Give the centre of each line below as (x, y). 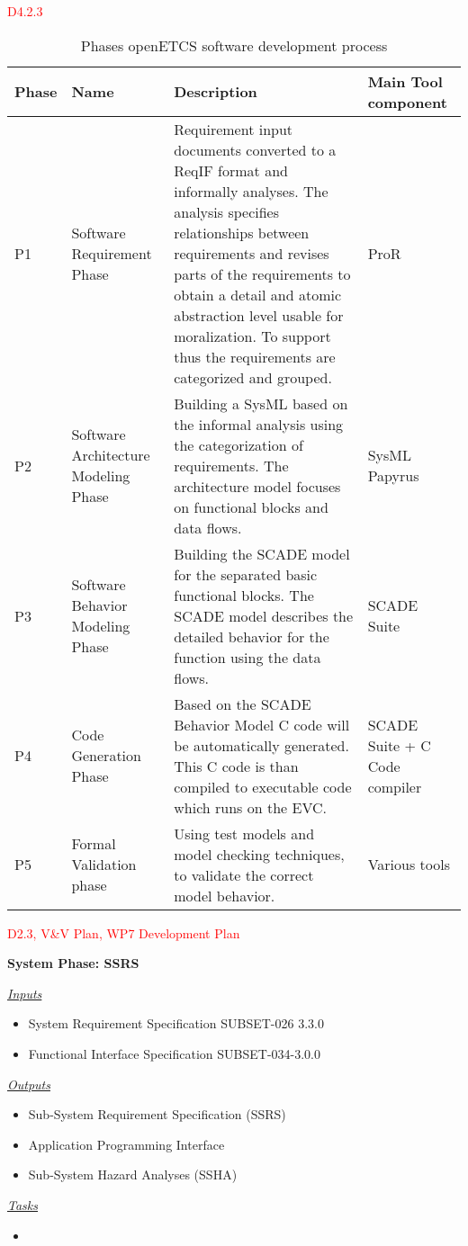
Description (216, 92)
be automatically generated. (261, 745)
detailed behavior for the (252, 636)
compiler (395, 786)
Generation (106, 756)
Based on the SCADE (243, 704)
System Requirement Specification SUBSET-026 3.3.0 (176, 1023)
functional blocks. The (244, 595)
